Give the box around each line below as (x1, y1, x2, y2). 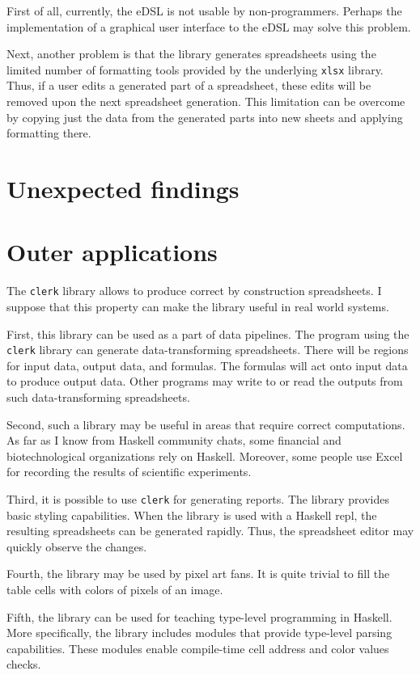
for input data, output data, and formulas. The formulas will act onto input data (6, 356, 408, 373)
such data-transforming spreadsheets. (6, 389, 190, 405)
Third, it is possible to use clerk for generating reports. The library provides (6, 490, 389, 507)
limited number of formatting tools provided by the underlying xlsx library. (6, 61, 384, 78)
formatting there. (6, 124, 91, 141)
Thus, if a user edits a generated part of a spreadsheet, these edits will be (6, 77, 371, 94)
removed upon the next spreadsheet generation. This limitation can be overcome (6, 93, 405, 110)
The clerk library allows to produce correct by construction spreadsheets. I (6, 282, 382, 299)
